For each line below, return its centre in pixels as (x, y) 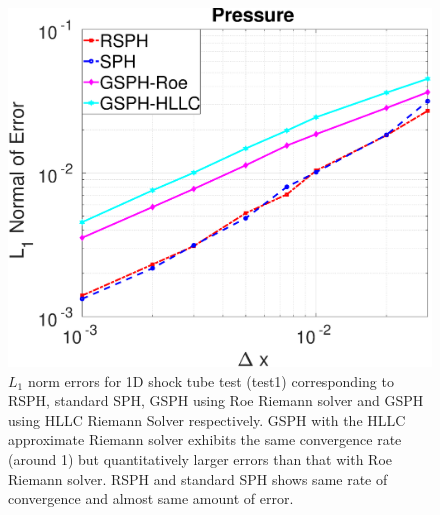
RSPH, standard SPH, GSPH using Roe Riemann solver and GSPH (216, 400)
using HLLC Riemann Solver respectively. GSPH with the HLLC (207, 419)
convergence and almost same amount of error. (151, 498)
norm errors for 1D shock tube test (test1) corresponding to (210, 380)
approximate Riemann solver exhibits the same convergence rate (205, 439)
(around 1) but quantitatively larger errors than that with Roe (200, 458)
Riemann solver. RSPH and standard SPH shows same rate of (198, 478)
